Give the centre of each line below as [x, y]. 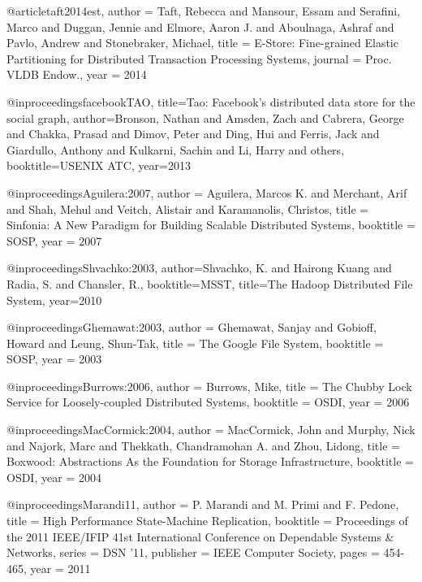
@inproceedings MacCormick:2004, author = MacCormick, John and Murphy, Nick [211, 430]
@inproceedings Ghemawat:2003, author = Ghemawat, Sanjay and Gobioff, [192, 327]
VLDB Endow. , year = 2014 [77, 74]
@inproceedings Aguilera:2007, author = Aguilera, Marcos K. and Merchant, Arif [207, 192]
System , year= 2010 [54, 300]
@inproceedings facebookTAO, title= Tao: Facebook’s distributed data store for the [211, 101]
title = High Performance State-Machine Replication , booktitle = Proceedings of [207, 521]
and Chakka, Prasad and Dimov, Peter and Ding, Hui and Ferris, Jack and [193, 134]
